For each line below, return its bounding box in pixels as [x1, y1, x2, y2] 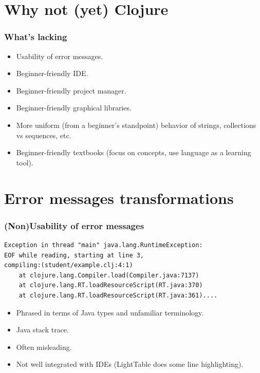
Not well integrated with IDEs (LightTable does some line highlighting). [16, 359, 244, 369]
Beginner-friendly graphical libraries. [16, 102, 132, 113]
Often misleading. [16, 341, 72, 352]
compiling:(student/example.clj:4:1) [4, 262, 133, 269]
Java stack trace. [16, 324, 69, 335]
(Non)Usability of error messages [4, 219, 144, 232]
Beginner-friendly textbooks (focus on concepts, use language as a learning [16, 147, 251, 158]
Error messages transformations [4, 187, 234, 208]
